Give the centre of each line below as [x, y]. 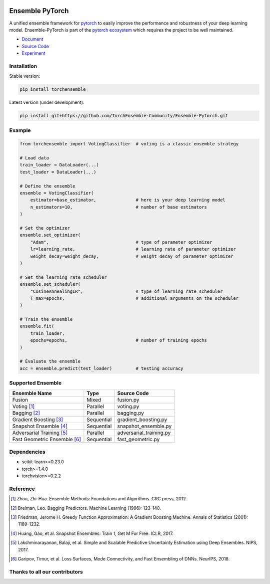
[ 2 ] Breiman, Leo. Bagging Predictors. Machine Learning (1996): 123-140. [86, 508]
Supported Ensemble [35, 383]
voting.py [128, 406]
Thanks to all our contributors [46, 571]
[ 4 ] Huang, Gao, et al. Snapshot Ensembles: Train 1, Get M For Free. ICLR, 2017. [92, 533]
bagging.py [131, 413]
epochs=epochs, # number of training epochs [119, 340]
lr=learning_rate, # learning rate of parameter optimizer [133, 249]
